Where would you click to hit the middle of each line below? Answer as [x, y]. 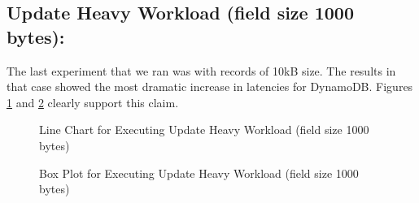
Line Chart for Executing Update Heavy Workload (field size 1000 [204, 130]
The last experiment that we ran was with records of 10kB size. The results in [201, 70]
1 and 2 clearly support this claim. [93, 102]
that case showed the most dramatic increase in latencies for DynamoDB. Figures [210, 86]
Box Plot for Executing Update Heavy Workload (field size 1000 [199, 173]
